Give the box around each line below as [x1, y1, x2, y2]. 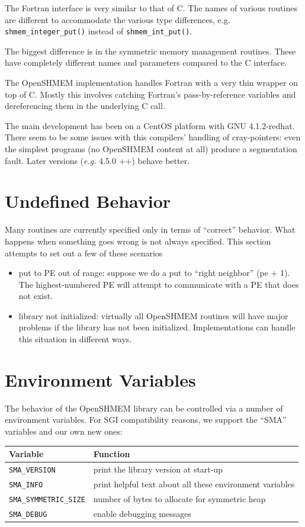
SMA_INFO [9, 480, 43, 489]
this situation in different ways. [18, 333, 132, 345]
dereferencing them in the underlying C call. [5, 99, 165, 112]
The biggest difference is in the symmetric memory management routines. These [5, 44, 296, 57]
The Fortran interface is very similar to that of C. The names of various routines [5, 2, 297, 14]
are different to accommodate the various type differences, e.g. [5, 13, 230, 25]
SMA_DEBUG [9, 510, 47, 519]
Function [93, 448, 130, 460]
